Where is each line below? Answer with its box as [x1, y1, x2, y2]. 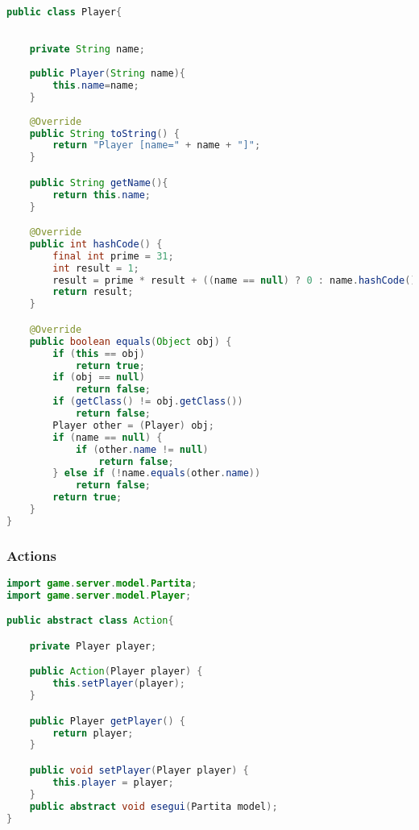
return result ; [52, 286, 134, 298]
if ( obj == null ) [52, 371, 145, 384]
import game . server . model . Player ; [6, 589, 192, 601]
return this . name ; [52, 189, 151, 201]
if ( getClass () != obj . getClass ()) [52, 396, 243, 408]
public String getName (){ [29, 176, 168, 189]
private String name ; [29, 44, 145, 56]
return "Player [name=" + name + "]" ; [52, 139, 261, 151]
